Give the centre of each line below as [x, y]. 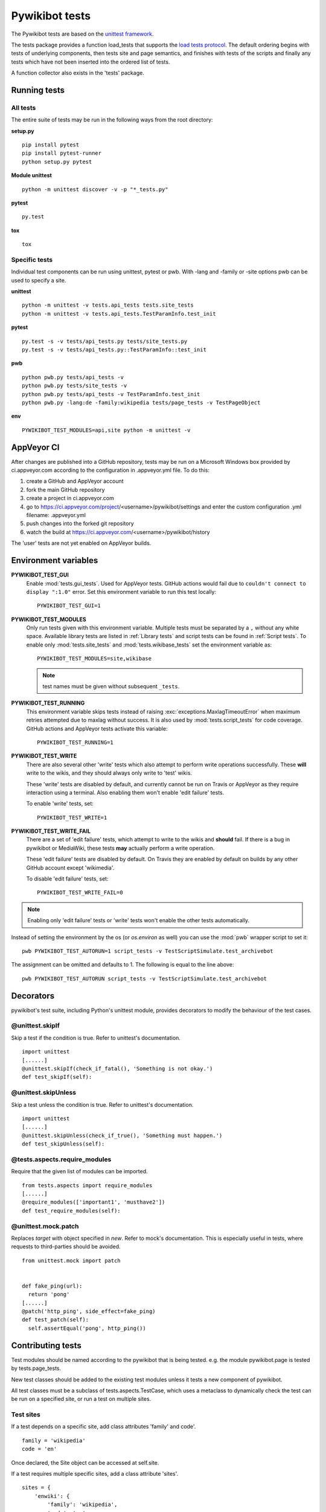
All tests [24, 108]
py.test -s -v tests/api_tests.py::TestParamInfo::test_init [114, 350]
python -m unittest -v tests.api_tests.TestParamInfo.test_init [119, 314]
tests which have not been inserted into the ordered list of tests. [91, 62]
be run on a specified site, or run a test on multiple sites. [81, 1399]
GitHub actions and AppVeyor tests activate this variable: [97, 728]
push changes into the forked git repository [80, 524]
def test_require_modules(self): [71, 1211]
